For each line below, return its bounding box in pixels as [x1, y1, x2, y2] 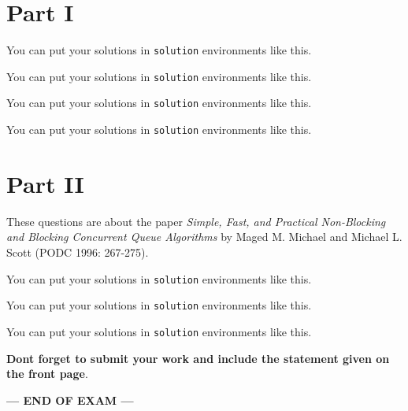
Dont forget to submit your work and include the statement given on [6, 350, 390, 366]
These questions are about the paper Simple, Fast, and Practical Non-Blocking [6, 213, 386, 229]
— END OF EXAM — [6, 391, 134, 408]
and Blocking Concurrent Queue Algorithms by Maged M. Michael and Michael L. [6, 228, 402, 245]
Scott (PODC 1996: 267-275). [6, 244, 149, 261]
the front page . [6, 365, 88, 382]
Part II [6, 167, 84, 199]
